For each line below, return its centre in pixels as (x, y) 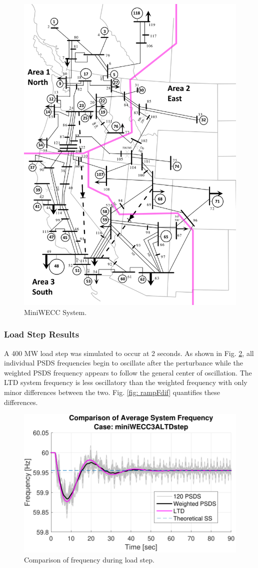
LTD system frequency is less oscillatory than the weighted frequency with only (126, 382)
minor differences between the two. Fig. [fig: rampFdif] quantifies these (112, 392)
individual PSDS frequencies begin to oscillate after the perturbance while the (123, 363)
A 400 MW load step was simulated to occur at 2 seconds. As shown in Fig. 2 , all (129, 353)
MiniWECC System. (55, 312)
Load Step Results (42, 334)
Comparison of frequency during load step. (89, 559)
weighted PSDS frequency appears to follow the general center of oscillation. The (128, 372)
